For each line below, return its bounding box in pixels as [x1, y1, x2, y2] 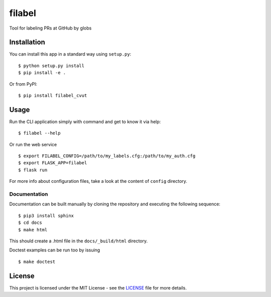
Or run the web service [9, 141, 57, 147]
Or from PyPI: [9, 81, 38, 87]
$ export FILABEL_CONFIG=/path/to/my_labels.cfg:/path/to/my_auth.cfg [18, 153, 196, 159]
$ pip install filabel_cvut [18, 93, 87, 99]
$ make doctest [18, 258, 56, 264]
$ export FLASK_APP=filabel [18, 160, 87, 166]
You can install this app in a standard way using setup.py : [9, 51, 131, 57]
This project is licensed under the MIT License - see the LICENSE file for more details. [9, 284, 187, 290]
